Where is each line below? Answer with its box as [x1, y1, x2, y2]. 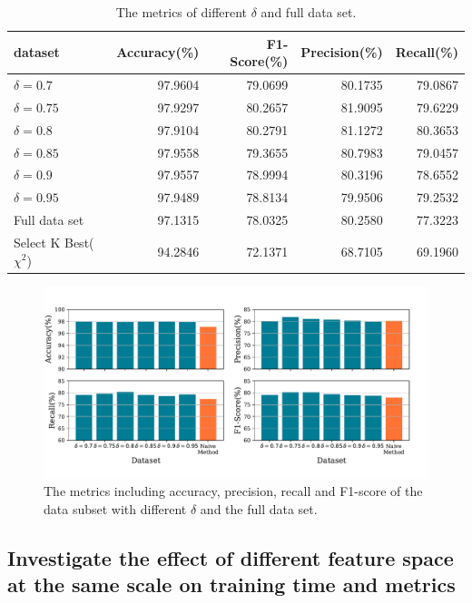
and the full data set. [200, 499, 318, 518]
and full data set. [261, 3, 357, 21]
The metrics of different [115, 3, 248, 21]
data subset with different [44, 499, 187, 518]
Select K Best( [14, 232, 94, 251]
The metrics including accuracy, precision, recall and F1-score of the [44, 481, 423, 501]
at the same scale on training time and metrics [7, 570, 456, 598]
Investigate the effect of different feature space [7, 543, 454, 571]
